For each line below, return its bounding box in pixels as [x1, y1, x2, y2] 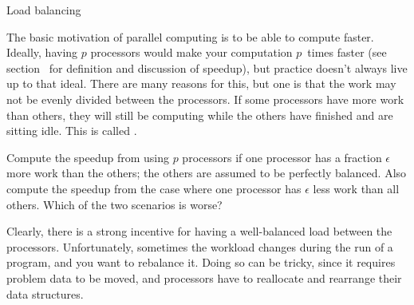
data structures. [6, 285, 84, 302]
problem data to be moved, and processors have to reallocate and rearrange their [6, 269, 402, 286]
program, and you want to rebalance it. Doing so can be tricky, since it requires [6, 254, 396, 271]
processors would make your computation [90, 44, 293, 61]
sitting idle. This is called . [6, 122, 137, 139]
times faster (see [307, 44, 387, 61]
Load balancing [6, 2, 81, 18]
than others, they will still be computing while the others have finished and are [6, 106, 393, 123]
